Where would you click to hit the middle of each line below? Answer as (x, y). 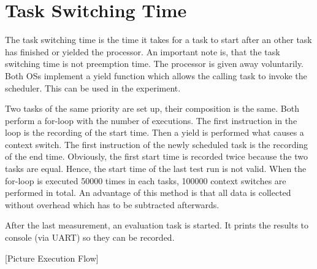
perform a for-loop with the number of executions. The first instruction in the (151, 120)
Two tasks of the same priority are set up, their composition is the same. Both (152, 108)
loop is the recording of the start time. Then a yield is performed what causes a (155, 132)
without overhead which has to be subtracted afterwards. (112, 204)
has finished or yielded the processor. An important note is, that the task (143, 51)
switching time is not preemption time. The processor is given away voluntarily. (155, 64)
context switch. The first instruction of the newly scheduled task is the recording (157, 144)
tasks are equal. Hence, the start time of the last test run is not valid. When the (156, 169)
